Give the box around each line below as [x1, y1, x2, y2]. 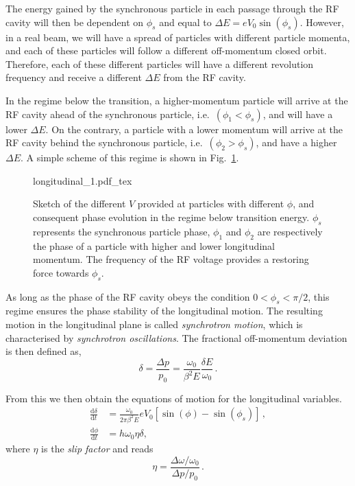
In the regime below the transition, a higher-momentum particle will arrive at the [5, 93, 348, 107]
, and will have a [262, 106, 333, 121]
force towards [33, 265, 89, 279]
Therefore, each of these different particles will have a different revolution [5, 56, 314, 71]
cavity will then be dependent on [5, 14, 144, 29]
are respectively [257, 224, 323, 238]
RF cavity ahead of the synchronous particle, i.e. [5, 106, 210, 121]
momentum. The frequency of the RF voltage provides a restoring [33, 252, 309, 266]
